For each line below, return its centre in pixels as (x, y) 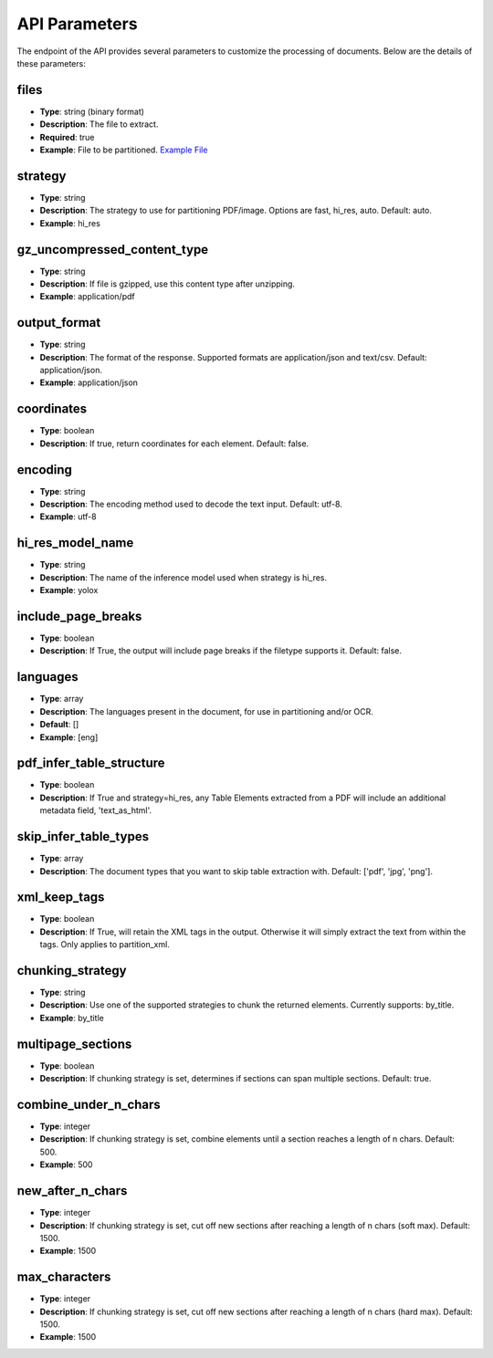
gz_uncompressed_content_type (113, 250)
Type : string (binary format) (92, 111)
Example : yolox (69, 590)
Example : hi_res (70, 223)
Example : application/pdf (88, 297)
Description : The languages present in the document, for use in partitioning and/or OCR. (206, 711)
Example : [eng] (69, 737)
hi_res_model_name (75, 543)
